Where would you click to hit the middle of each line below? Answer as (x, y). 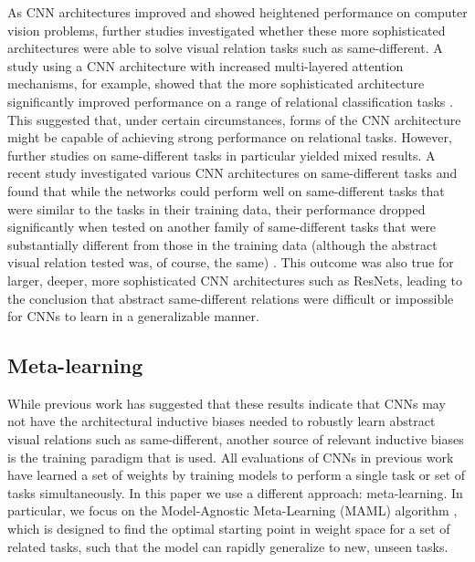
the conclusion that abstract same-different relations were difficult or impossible (231, 298)
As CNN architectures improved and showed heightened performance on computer (237, 12)
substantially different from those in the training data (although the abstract (222, 244)
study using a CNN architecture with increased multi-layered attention (206, 65)
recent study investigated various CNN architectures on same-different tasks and (232, 173)
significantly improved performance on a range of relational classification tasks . (230, 101)
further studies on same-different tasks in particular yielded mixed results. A (222, 155)
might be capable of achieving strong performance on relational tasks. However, (230, 137)
